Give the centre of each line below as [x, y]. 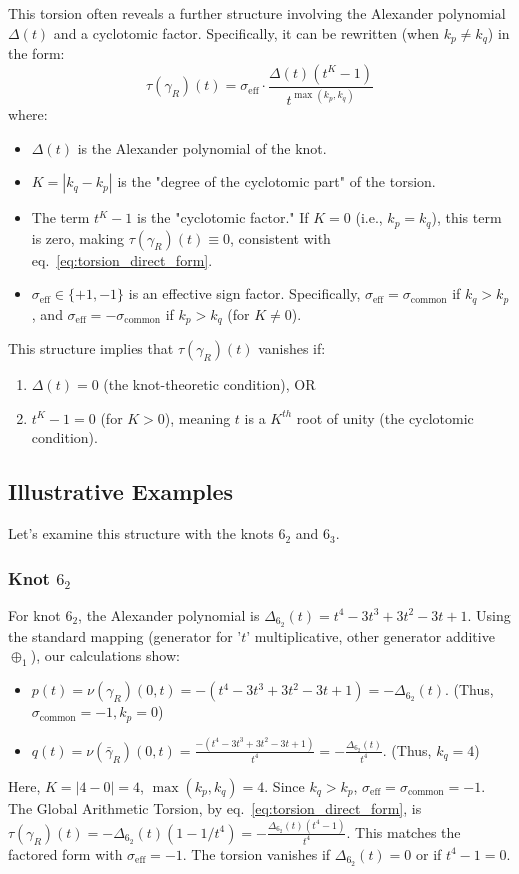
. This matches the [403, 831]
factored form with [65, 853]
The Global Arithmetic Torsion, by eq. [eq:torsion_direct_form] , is [215, 807]
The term [60, 217]
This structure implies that [91, 348]
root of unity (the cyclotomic [385, 417]
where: [28, 114]
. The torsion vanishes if [256, 853]
